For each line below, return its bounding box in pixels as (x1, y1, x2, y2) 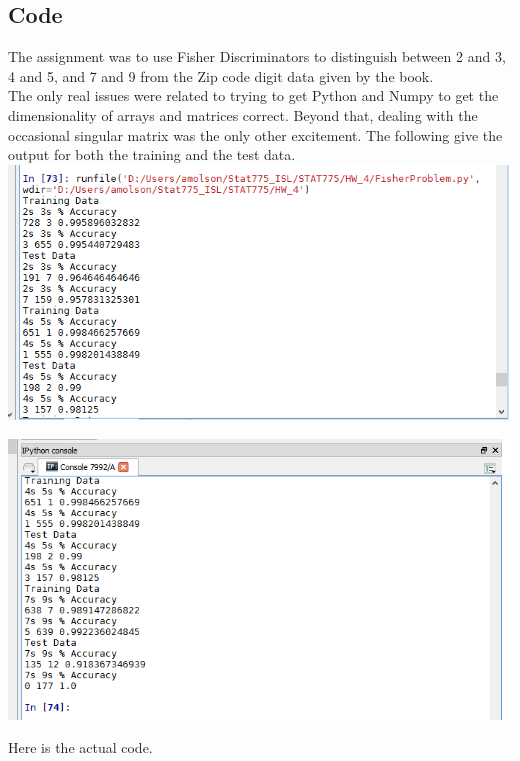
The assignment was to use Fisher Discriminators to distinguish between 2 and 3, (8, 46, 506, 67)
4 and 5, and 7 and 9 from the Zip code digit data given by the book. (8, 65, 434, 86)
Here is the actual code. (8, 737, 153, 758)
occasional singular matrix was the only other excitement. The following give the (8, 124, 503, 145)
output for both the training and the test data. (8, 144, 296, 165)
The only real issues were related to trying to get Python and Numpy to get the (8, 85, 499, 106)
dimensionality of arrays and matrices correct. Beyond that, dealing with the (8, 104, 478, 125)
